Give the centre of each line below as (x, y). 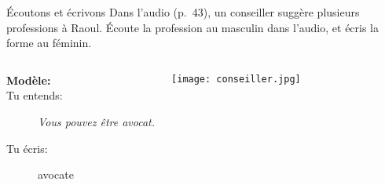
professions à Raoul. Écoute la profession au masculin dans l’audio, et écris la (193, 27)
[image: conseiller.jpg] (236, 79)
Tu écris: (27, 148)
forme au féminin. (49, 43)
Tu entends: (35, 95)
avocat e (56, 174)
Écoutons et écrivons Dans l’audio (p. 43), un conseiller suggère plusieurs (183, 12)
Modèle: (29, 80)
